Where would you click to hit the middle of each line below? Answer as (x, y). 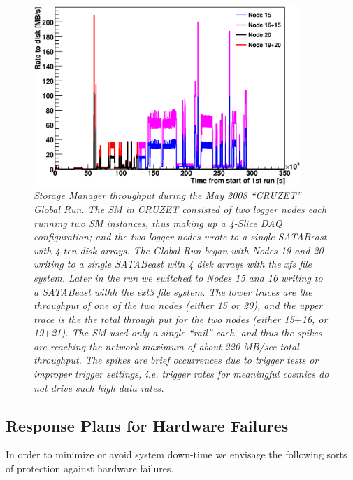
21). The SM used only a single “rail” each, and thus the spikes (187, 332)
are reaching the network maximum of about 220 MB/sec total (166, 346)
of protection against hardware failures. (90, 468)
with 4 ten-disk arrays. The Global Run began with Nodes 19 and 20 (179, 250)
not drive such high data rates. (99, 387)
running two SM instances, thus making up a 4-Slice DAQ (158, 222)
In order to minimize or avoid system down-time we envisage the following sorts (176, 454)
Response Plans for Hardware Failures (147, 425)
